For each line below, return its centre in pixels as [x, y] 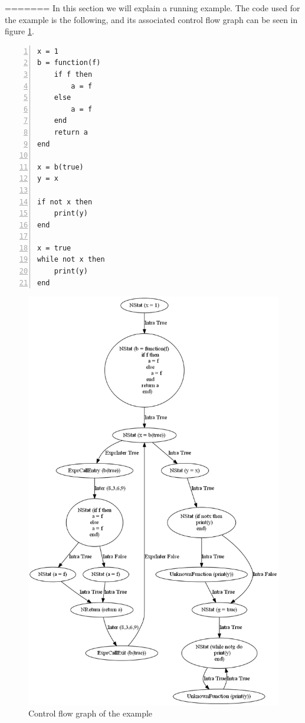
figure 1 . [19, 31]
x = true [54, 248]
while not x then [71, 260]
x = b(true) [60, 167]
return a [71, 132]
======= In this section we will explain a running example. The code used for [152, 8]
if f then [73, 74]
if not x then [65, 202]
